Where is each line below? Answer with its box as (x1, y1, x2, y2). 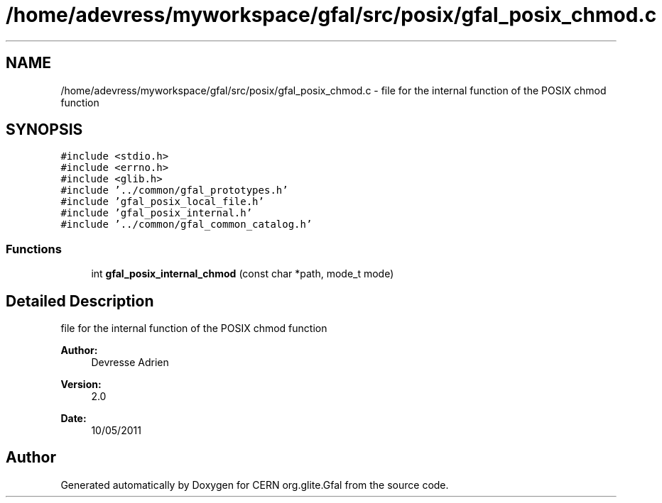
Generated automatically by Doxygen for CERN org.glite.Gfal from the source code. (60, 478, 449, 491)
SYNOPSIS (6, 121, 83, 139)
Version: (60, 378, 102, 391)
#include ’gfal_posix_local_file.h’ (60, 196, 264, 208)
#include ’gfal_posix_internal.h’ (60, 207, 253, 219)
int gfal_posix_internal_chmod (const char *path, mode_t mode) (91, 267, 394, 280)
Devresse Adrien (91, 356, 169, 369)
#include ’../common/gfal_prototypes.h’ (60, 184, 288, 197)
